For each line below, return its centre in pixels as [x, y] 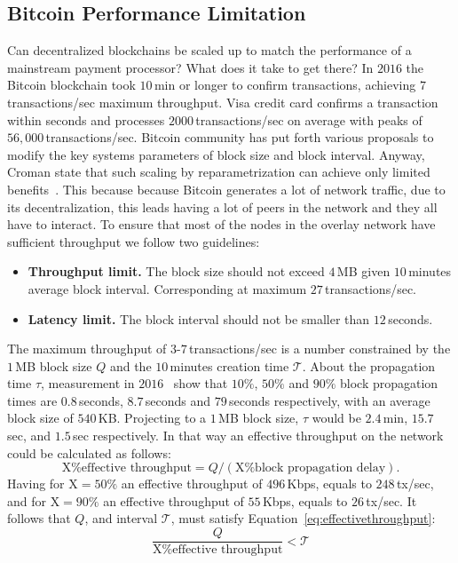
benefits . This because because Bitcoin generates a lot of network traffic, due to [226, 189]
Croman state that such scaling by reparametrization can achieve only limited [219, 172]
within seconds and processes [86, 119]
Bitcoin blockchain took [71, 85]
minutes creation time [229, 365]
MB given [363, 271]
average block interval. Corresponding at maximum [167, 288]
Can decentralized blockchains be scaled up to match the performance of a [209, 50]
